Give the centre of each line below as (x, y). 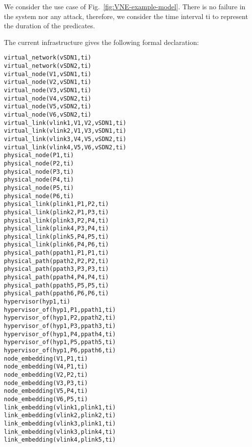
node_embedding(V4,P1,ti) (46, 367)
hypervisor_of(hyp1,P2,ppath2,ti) (60, 318)
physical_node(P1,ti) (39, 155)
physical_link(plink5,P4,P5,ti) (56, 236)
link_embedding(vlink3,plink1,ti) (60, 423)
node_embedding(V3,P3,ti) (46, 383)
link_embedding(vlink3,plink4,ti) (60, 432)
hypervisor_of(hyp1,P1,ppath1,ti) (60, 310)
